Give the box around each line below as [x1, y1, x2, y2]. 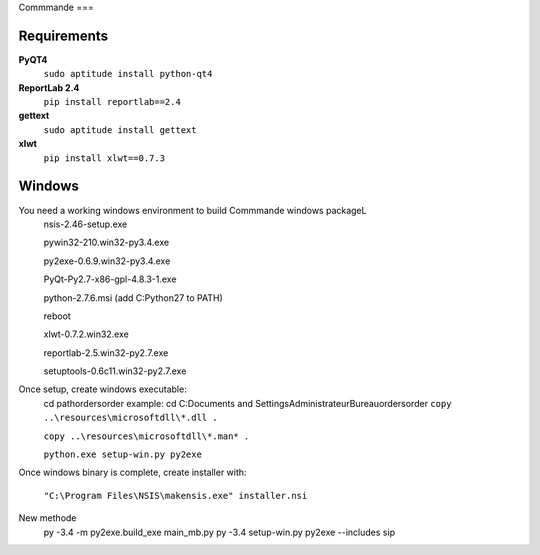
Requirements [18, 27, 109, 44]
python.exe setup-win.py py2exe [43, 449, 202, 460]
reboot [43, 310, 72, 322]
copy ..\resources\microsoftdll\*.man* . [43, 430, 250, 442]
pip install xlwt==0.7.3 [43, 152, 165, 164]
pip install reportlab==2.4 [43, 96, 182, 108]
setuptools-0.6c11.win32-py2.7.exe [43, 365, 187, 377]
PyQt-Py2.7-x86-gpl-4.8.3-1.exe [43, 273, 177, 285]
